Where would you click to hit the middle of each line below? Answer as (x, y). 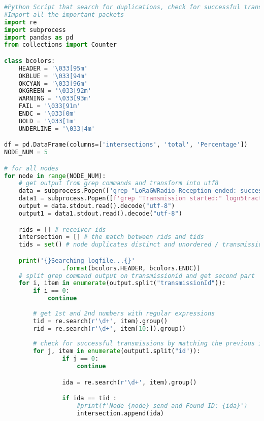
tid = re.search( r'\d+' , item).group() (101, 321)
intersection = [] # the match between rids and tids (111, 237)
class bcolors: (30, 61)
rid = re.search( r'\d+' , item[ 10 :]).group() (109, 328)
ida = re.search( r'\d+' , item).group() (129, 382)
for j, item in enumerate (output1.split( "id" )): (117, 351)
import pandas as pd (39, 37)
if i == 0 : (51, 291)
